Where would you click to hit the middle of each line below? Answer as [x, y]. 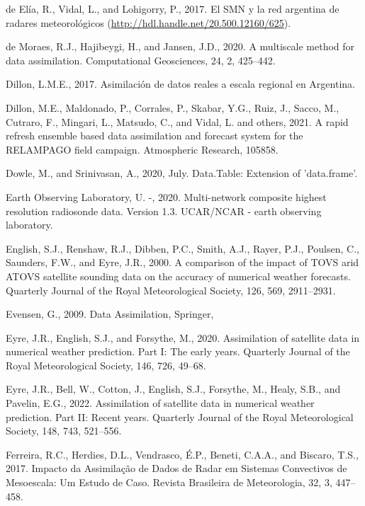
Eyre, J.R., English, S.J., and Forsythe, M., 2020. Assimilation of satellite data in [183, 337]
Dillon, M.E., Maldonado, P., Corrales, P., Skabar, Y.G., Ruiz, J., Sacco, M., [173, 107]
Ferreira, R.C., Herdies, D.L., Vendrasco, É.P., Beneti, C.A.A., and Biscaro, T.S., [182, 454]
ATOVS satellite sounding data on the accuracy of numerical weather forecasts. [178, 276]
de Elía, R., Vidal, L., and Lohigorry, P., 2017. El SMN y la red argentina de [173, 8]
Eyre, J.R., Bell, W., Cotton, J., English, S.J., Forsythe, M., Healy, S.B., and [173, 389]
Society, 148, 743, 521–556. [64, 431]
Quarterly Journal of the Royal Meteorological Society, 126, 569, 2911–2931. [171, 290]
